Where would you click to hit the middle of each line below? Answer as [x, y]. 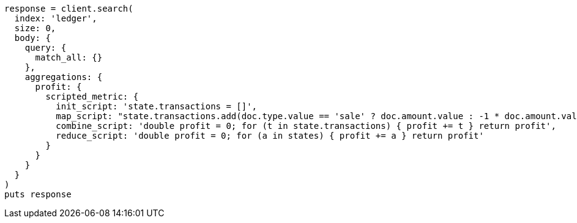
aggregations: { [64, 77]
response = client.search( [69, 9]
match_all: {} [69, 57]
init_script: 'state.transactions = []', [157, 106]
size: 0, [35, 28]
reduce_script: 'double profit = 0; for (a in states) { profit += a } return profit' [270, 136]
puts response [38, 194]
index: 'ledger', [56, 18]
